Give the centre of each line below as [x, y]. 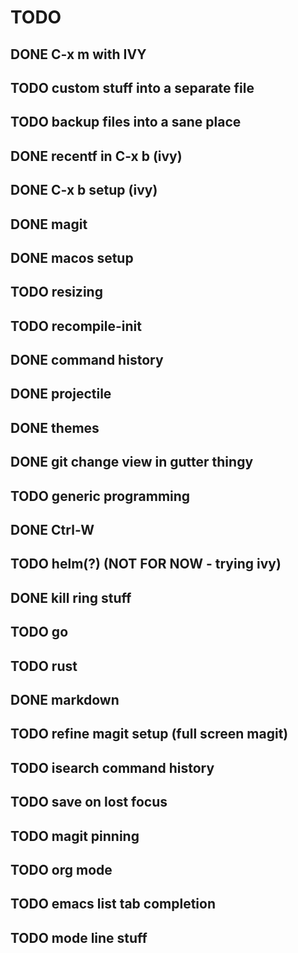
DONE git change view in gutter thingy [132, 462]
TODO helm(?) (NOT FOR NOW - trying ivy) [146, 564]
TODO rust [44, 666]
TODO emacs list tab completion [113, 904]
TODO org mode [61, 869]
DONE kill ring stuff [71, 597]
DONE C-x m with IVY [78, 54]
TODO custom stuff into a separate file [132, 87]
